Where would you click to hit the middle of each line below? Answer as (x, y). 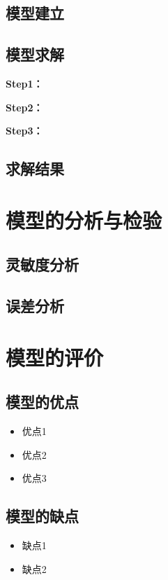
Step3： (24, 131)
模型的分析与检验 (84, 220)
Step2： (24, 107)
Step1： (24, 83)
